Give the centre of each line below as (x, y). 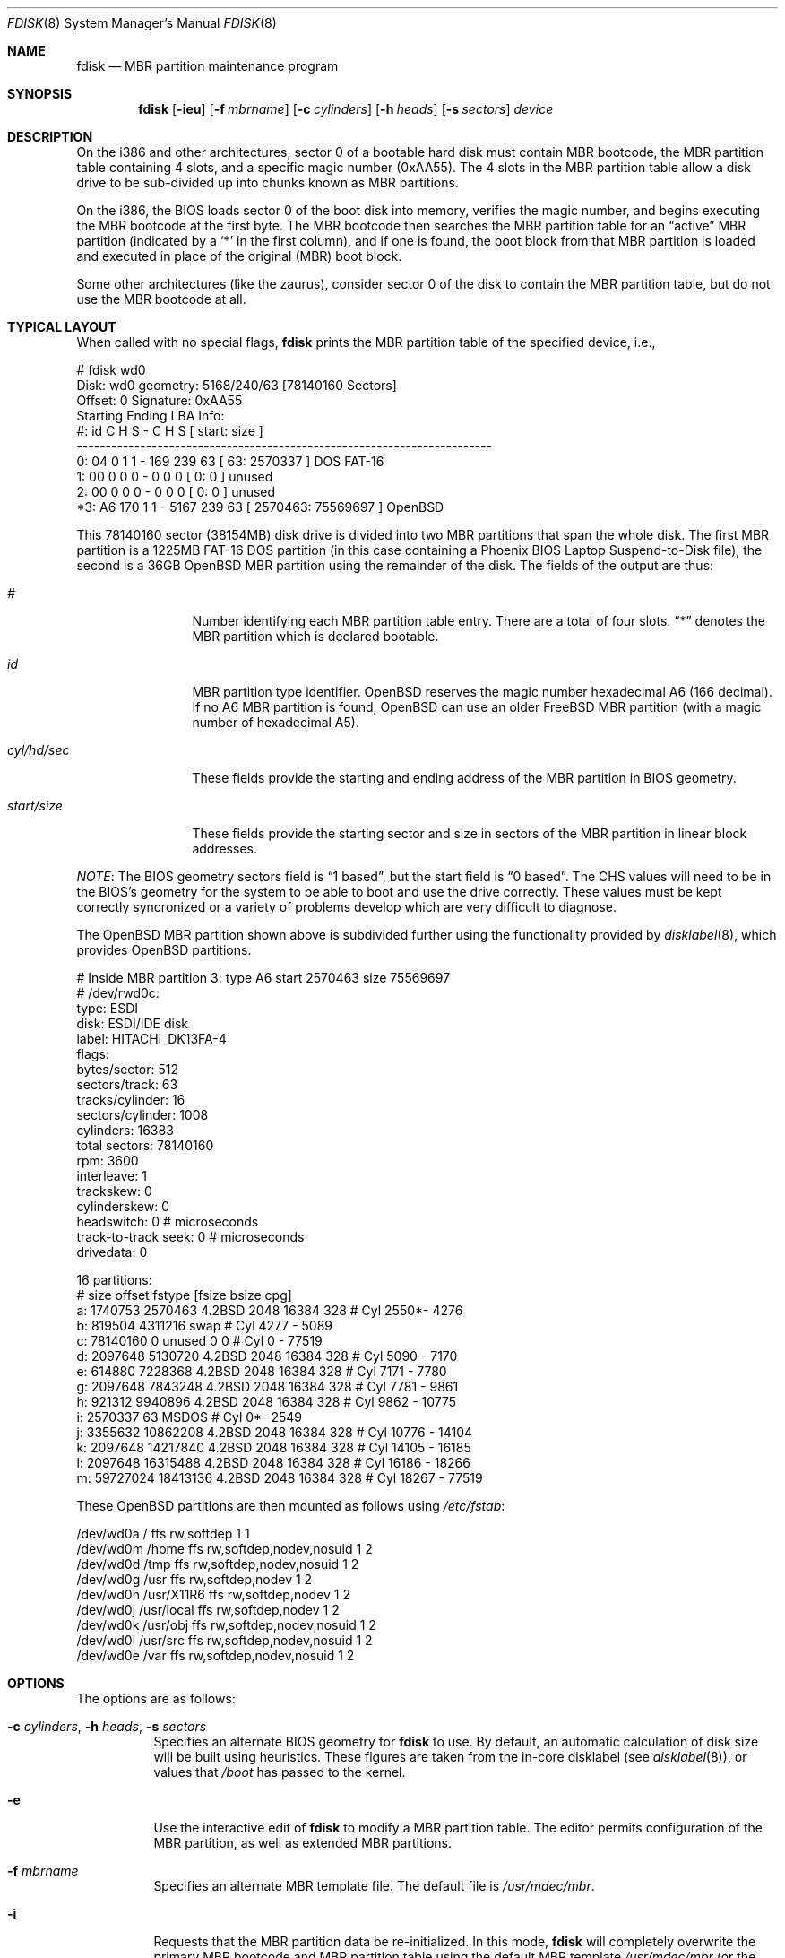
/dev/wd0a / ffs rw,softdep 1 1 (163, 1533)
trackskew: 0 (114, 1191)
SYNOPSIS (40, 94)
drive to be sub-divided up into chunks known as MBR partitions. (267, 182)
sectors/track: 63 (127, 1084)
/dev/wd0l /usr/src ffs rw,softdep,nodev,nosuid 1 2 (224, 1640)
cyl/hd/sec (39, 750)
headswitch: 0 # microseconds (168, 1222)
